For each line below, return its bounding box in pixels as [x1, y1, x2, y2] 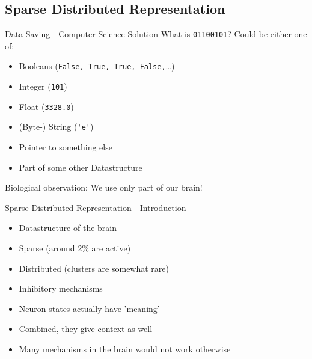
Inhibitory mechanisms [19, 282, 103, 295]
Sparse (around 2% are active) [19, 242, 131, 254]
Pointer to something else [19, 141, 112, 153]
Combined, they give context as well [19, 322, 153, 335]
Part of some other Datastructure [19, 161, 142, 173]
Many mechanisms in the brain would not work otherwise [19, 343, 231, 355]
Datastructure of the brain [19, 221, 117, 234]
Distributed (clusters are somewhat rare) [19, 262, 169, 274]
